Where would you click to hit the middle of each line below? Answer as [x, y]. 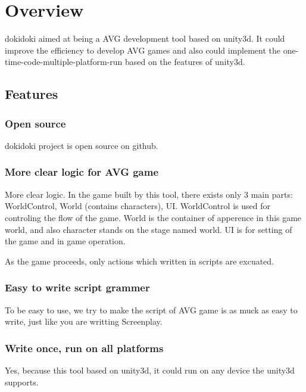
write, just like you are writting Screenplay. [84, 321]
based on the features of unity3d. [185, 62]
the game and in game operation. [65, 241]
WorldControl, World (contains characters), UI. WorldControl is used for [138, 206]
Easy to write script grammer [77, 287]
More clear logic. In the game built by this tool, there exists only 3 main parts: [149, 194]
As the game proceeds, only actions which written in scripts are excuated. [140, 261]
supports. [22, 382]
